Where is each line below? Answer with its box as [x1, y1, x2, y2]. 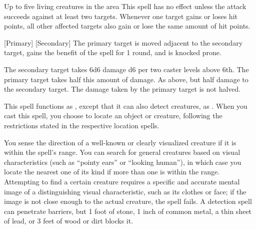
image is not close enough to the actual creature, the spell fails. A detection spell [4, 196, 252, 206]
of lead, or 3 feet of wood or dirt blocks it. [4, 215, 133, 226]
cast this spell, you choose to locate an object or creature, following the [4, 110, 222, 121]
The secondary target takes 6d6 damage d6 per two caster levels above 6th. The [4, 64, 249, 74]
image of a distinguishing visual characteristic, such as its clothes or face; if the [4, 186, 246, 196]
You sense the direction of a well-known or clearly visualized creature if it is [4, 137, 236, 147]
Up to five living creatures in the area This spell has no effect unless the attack [4, 1, 246, 11]
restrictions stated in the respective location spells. [4, 120, 159, 130]
